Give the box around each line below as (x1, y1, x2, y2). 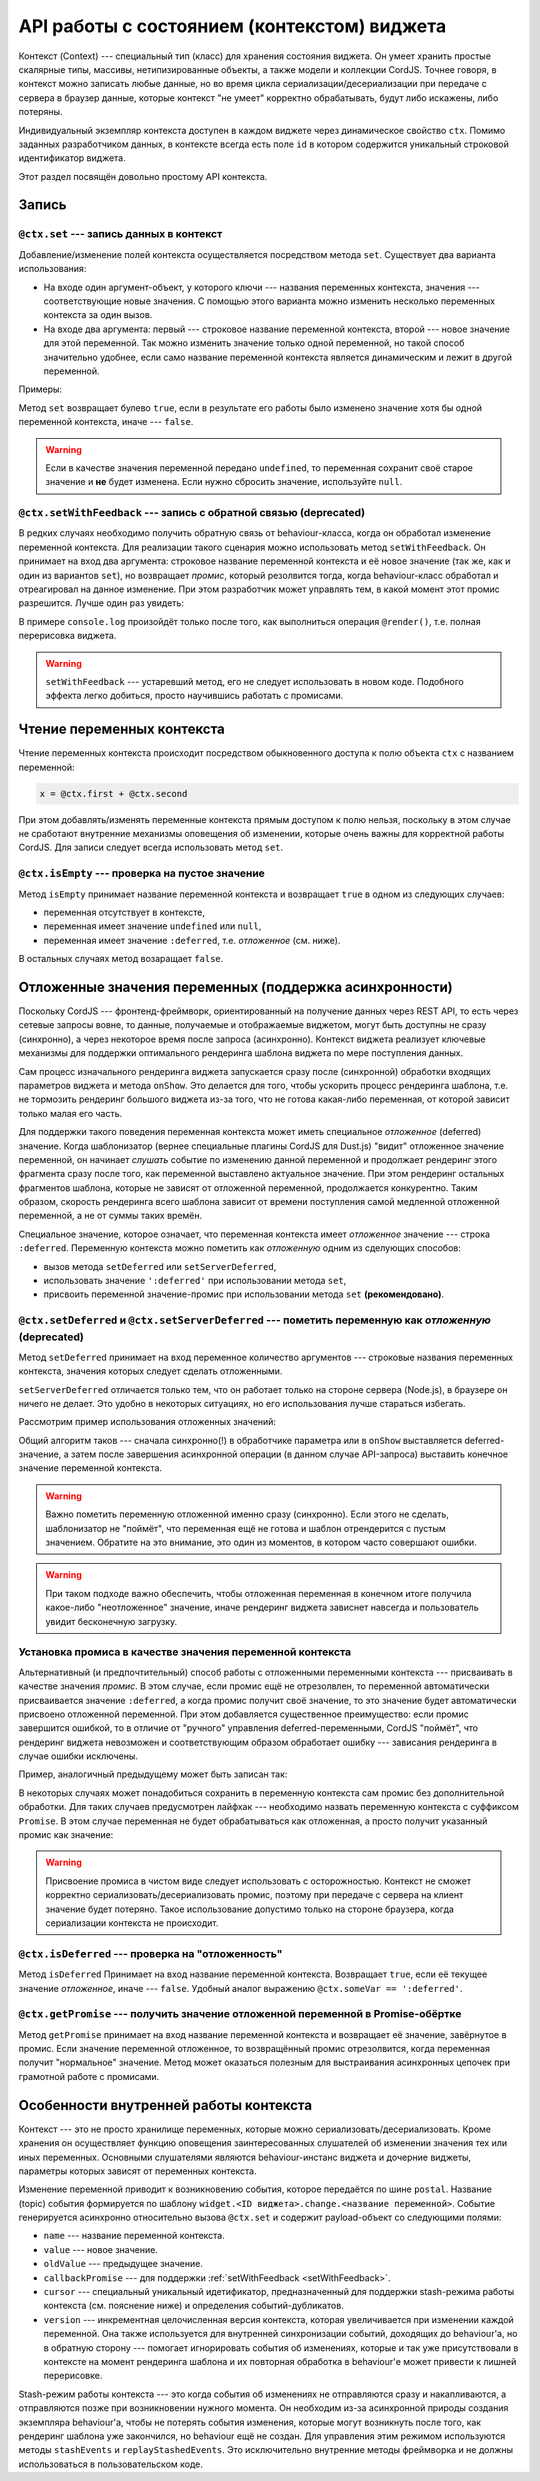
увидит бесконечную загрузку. (45, 1615, 178, 1627)
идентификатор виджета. (18, 152, 126, 164)
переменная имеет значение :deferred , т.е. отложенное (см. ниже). (43, 934, 341, 946)
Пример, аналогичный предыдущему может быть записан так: (18, 1768, 288, 1780)
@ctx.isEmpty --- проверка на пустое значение (18, 866, 265, 880)
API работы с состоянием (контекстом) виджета (18, 15, 447, 37)
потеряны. (18, 106, 63, 118)
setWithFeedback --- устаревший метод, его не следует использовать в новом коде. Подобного (45, 675, 464, 687)
